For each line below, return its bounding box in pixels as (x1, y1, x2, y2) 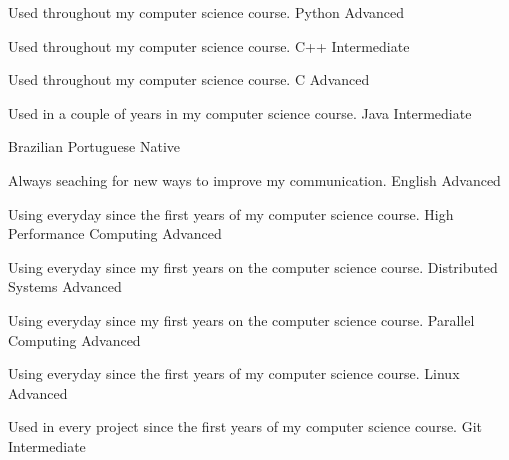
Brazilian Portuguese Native (8, 136, 181, 157)
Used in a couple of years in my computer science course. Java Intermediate (8, 102, 472, 123)
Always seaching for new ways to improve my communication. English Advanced (8, 169, 501, 190)
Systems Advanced (8, 276, 122, 297)
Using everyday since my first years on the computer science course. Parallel (8, 309, 475, 330)
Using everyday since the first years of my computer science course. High (8, 203, 454, 224)
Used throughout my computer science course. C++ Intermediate (8, 35, 410, 56)
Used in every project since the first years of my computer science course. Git (8, 416, 483, 437)
